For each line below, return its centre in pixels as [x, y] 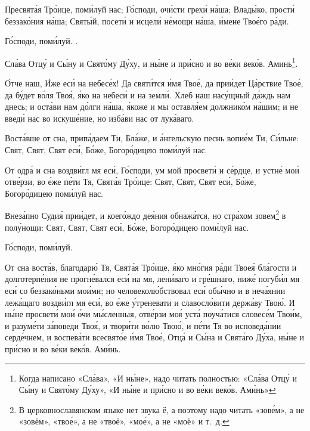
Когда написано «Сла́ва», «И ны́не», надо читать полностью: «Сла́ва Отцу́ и [158, 378]
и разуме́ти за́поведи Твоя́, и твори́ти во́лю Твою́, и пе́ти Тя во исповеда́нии [143, 325]
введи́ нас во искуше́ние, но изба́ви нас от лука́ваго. [100, 118]
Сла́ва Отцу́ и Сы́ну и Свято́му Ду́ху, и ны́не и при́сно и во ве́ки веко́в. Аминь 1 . [151, 62]
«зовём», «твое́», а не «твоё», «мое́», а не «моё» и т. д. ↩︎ [124, 421]
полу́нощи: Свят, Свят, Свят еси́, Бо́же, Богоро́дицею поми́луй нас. [127, 227]
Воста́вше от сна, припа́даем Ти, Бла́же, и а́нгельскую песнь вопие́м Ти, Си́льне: [152, 138]
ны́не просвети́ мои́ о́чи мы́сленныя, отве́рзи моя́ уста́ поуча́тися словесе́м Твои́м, [154, 314]
